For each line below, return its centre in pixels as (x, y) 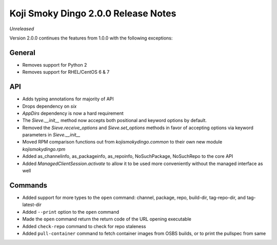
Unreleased (22, 29)
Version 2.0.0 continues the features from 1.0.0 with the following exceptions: (91, 38)
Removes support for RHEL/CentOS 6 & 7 (66, 72)
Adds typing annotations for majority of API (68, 99)
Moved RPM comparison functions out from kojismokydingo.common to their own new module (122, 142)
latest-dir (32, 205)
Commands (28, 185)
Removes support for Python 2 (55, 65)
